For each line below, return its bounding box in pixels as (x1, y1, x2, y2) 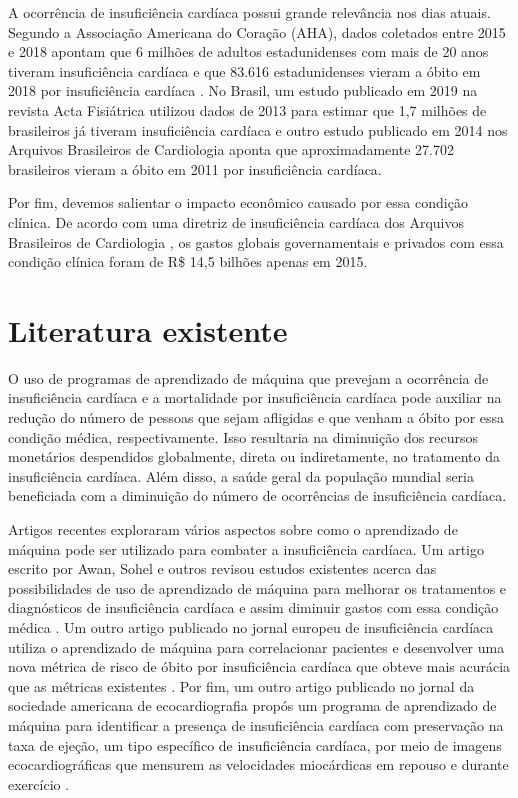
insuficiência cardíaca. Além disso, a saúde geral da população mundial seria (8, 465, 475, 486)
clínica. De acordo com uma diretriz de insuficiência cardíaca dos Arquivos (8, 211, 464, 232)
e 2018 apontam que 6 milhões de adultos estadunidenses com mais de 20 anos (8, 41, 489, 62)
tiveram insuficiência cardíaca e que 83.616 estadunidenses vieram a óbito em (8, 60, 481, 81)
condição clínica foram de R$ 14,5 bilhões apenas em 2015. (8, 251, 368, 272)
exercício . (8, 773, 70, 794)
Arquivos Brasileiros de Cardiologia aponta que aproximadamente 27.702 (8, 139, 454, 160)
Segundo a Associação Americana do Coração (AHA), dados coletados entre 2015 (8, 21, 506, 42)
